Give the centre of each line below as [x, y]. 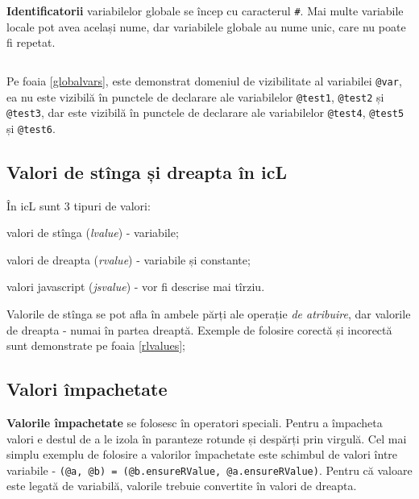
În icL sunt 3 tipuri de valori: [79, 205]
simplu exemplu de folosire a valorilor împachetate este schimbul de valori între [202, 454]
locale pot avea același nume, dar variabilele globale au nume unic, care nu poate [206, 26]
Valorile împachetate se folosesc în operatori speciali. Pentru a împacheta [195, 423]
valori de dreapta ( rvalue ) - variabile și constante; [129, 259]
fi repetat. [31, 42]
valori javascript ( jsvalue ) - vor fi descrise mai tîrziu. [136, 287]
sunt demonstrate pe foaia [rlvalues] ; [96, 345]
